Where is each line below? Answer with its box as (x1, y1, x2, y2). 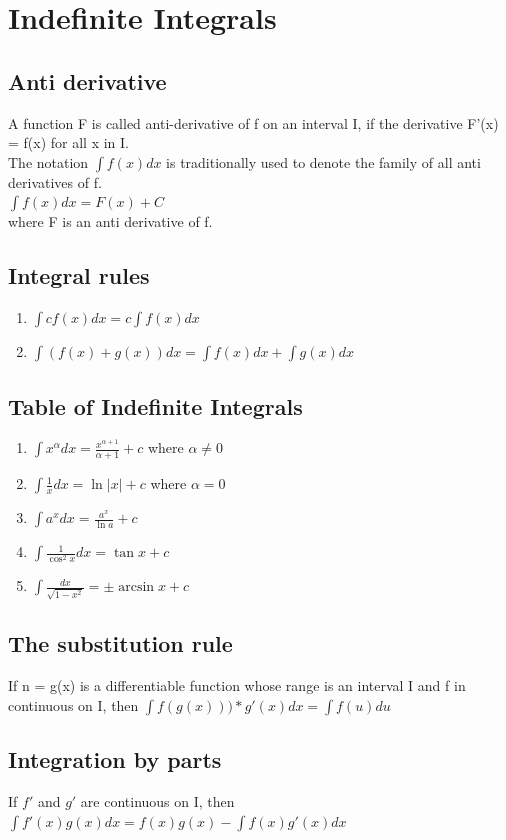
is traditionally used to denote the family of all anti (166, 151, 481, 172)
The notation (8, 151, 89, 172)
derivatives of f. (8, 171, 102, 192)
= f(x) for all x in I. (8, 132, 130, 153)
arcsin (118, 580, 155, 595)
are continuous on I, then (80, 791, 235, 812)
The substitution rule (8, 628, 233, 659)
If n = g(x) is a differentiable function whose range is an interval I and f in (8, 675, 466, 696)
